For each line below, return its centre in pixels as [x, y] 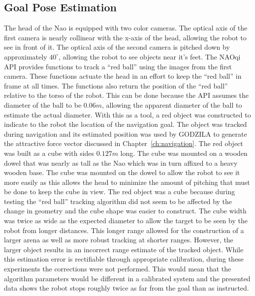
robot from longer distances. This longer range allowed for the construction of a [124, 230]
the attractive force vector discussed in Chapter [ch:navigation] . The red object [124, 143]
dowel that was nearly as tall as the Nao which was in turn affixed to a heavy [121, 163]
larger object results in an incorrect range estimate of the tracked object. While [124, 249]
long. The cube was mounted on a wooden [184, 153]
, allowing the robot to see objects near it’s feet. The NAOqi [150, 56]
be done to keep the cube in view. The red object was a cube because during [120, 192]
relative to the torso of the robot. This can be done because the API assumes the [126, 95]
